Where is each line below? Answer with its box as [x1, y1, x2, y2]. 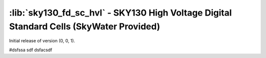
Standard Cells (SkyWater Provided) [9, 21, 160, 32]
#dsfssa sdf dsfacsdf [9, 47, 53, 53]
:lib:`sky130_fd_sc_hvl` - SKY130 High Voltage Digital [9, 7, 232, 18]
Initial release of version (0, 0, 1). [9, 38, 75, 44]
